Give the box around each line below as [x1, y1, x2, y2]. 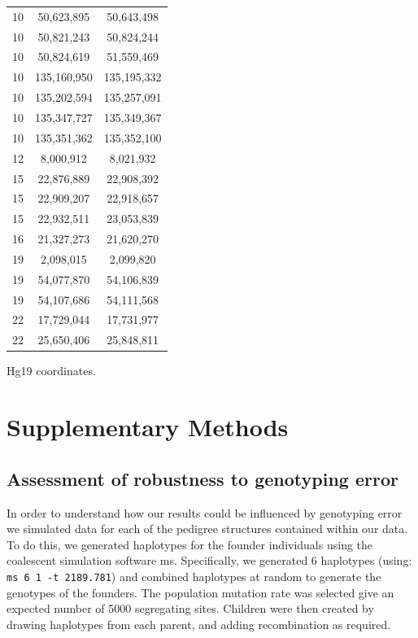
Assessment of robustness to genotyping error [7, 465, 398, 491]
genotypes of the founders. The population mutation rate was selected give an [7, 583, 394, 601]
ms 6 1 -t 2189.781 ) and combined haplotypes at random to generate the [7, 567, 381, 584]
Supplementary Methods [7, 410, 289, 444]
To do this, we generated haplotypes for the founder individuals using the [7, 535, 373, 553]
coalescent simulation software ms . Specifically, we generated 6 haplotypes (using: [7, 552, 412, 569]
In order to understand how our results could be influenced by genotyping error [7, 504, 403, 521]
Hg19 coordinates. [7, 362, 96, 379]
